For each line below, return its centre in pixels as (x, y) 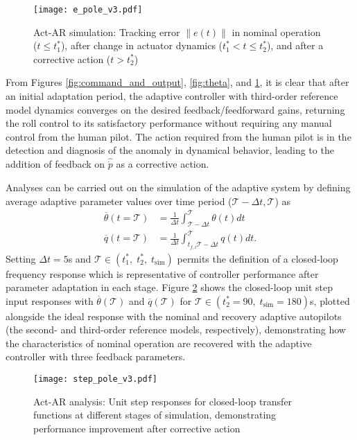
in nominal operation (276, 32)
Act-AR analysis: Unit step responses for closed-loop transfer (163, 401)
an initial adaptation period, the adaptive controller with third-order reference (172, 96)
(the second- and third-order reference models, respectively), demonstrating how (176, 329)
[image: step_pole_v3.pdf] (95, 379)
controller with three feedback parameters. (96, 357)
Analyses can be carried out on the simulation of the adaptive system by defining (178, 187)
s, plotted (330, 300)
